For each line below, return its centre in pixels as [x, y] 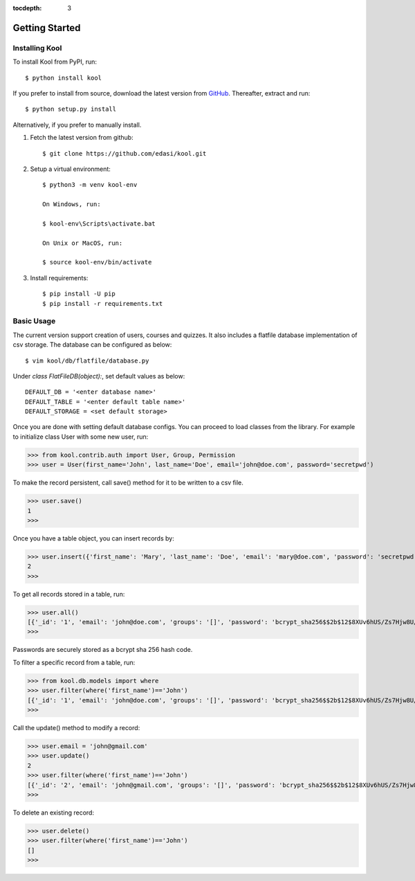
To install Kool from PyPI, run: [55, 62]
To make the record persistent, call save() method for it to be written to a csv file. [128, 483]
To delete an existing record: [54, 812]
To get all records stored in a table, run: [69, 594]
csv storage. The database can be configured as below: [92, 345]
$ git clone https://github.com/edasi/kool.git [124, 153]
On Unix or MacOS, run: [83, 243]
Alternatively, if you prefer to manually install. [77, 125]
